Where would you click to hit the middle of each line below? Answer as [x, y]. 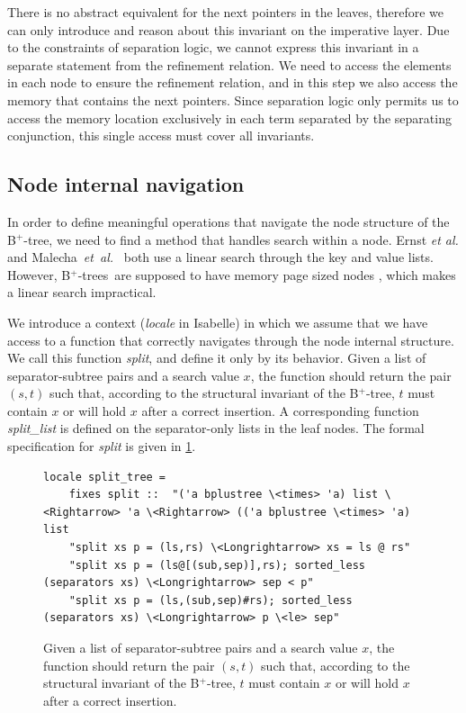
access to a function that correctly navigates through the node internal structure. [231, 340]
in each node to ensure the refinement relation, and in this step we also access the [233, 82]
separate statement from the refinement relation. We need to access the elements [229, 64]
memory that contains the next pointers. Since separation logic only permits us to [233, 99]
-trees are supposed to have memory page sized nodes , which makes [267, 274]
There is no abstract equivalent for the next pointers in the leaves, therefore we [226, 12]
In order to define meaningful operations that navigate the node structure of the [229, 221]
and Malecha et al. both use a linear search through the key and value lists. [220, 257]
